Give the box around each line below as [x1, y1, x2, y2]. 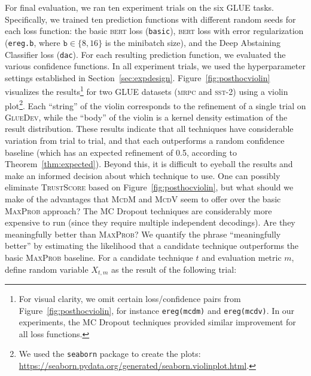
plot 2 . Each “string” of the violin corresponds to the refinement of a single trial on [5, 97, 306, 112]
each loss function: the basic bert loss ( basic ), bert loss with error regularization [5, 24, 304, 37]
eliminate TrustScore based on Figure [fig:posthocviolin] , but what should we [5, 181, 294, 193]
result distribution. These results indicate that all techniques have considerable [5, 122, 294, 135]
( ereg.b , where [5, 36, 60, 48]
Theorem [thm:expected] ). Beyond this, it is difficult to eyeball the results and [5, 158, 293, 170]
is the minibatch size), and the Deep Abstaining [105, 36, 281, 48]
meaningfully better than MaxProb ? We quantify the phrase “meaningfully [5, 227, 281, 240]
